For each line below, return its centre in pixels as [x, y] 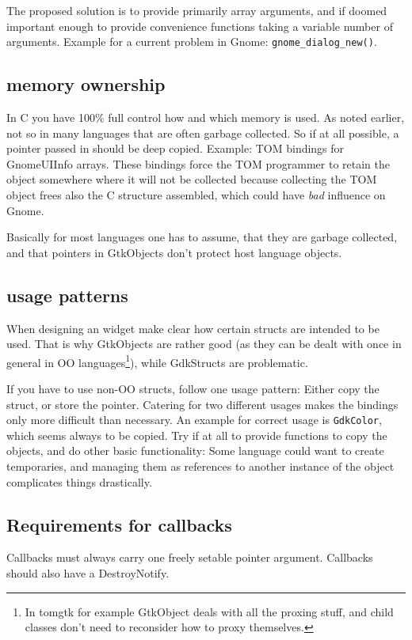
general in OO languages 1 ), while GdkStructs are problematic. [157, 361]
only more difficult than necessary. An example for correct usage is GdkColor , [194, 420]
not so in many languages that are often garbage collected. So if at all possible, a [203, 133]
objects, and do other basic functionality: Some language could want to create [195, 451]
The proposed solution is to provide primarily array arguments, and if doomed [197, 10]
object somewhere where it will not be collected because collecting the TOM [192, 179]
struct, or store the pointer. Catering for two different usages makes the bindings [202, 404]
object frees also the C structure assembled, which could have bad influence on [196, 195]
